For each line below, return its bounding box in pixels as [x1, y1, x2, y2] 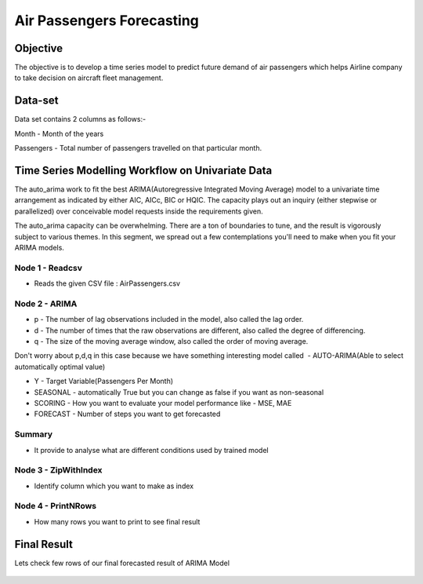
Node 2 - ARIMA [14, 298, 78, 309]
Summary [14, 429, 53, 440]
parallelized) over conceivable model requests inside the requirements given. [14, 206, 264, 216]
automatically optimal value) [14, 362, 106, 371]
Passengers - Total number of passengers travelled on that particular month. [14, 144, 262, 153]
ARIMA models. [14, 243, 64, 252]
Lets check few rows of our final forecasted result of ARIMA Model [14, 558, 230, 568]
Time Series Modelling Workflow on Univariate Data [14, 163, 273, 177]
